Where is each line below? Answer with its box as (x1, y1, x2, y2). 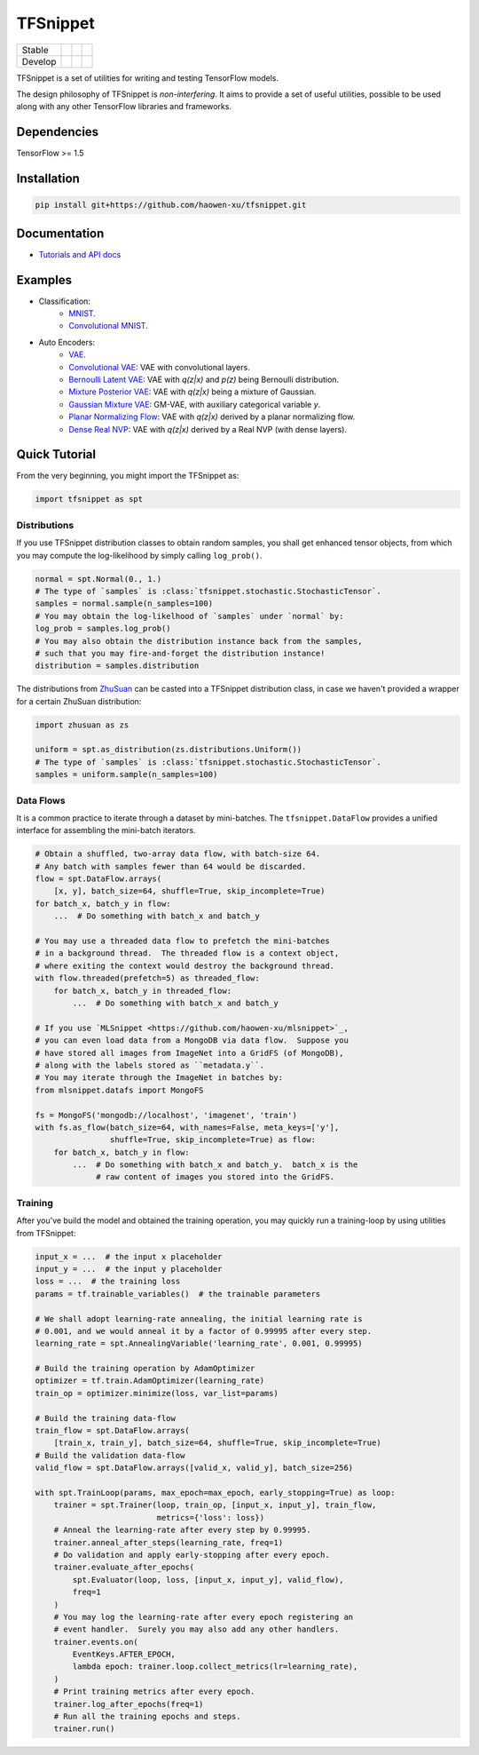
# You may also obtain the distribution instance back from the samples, (35, 636, 363, 646)
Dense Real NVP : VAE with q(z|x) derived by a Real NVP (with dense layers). (68, 424, 348, 434)
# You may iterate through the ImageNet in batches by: (35, 1073, 284, 1083)
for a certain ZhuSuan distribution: (16, 695, 142, 706)
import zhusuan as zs (35, 719, 130, 730)
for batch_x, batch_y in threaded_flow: (53, 986, 232, 996)
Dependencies (16, 124, 99, 139)
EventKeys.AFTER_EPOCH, (72, 1649, 177, 1660)
